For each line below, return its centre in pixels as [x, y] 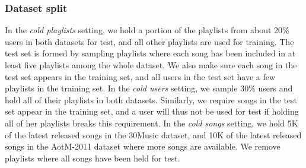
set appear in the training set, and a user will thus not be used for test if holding [152, 111]
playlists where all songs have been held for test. [93, 158]
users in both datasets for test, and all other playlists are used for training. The [149, 41]
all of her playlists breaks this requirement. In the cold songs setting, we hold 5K [152, 123]
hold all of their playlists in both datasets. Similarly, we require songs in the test [151, 99]
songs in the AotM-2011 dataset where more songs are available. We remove [143, 146]
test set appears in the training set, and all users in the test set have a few [140, 76]
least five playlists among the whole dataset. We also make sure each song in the [151, 65]
